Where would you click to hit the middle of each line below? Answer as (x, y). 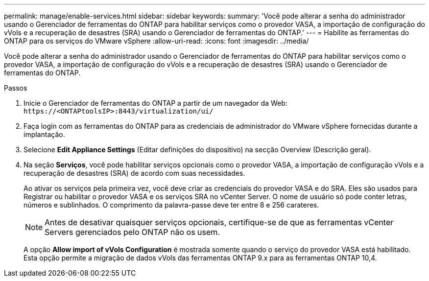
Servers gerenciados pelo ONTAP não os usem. (132, 232)
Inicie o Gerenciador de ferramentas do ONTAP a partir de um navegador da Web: (155, 103)
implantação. (44, 134)
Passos (16, 88)
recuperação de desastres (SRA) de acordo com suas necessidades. (134, 173)
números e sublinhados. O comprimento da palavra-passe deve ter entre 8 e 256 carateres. (171, 205)
